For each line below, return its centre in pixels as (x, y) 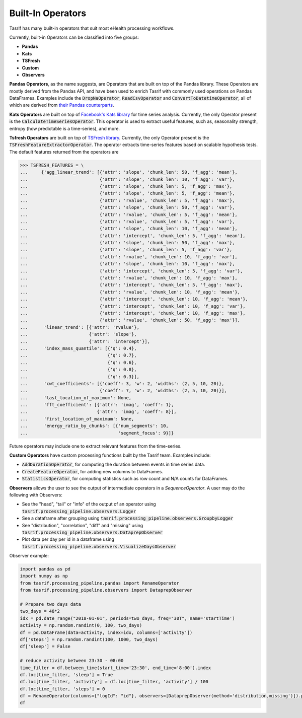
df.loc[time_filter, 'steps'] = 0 (62, 689)
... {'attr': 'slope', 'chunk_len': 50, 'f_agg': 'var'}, (127, 207)
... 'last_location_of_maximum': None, (76, 398)
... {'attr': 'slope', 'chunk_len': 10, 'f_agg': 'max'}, (127, 264)
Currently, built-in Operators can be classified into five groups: (74, 37)
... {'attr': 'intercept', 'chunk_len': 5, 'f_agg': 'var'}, (131, 271)
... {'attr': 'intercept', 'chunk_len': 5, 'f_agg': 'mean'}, (133, 236)
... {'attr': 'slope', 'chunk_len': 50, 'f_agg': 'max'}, (127, 243)
